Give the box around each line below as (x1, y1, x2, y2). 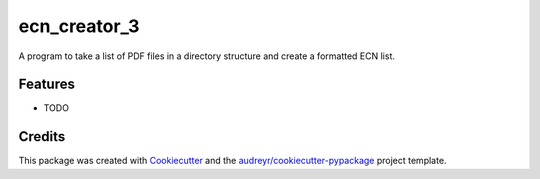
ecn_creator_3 (18, 15, 140, 37)
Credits (18, 128, 66, 145)
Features (18, 76, 75, 93)
